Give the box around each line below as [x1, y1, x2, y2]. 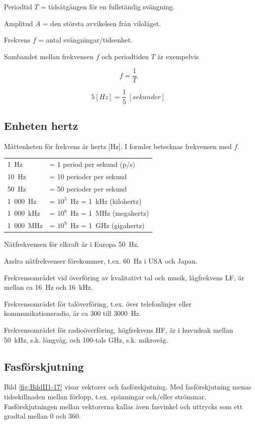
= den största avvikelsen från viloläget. [42, 18, 161, 28]
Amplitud [4, 18, 33, 28]
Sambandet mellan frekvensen [4, 51, 94, 61]
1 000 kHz [7, 208, 40, 218]
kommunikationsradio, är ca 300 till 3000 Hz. [4, 308, 142, 318]
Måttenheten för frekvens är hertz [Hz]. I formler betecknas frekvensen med [4, 141, 232, 151]
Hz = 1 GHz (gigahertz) [70, 220, 145, 231]
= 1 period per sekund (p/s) [49, 159, 136, 169]
